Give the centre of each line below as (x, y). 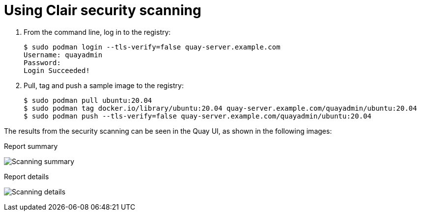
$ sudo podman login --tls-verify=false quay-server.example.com (152, 47)
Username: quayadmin (63, 55)
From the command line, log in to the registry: (97, 32)
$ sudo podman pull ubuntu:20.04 (88, 100)
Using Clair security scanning (103, 10)
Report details (27, 176)
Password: (42, 62)
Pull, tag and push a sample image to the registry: (104, 85)
